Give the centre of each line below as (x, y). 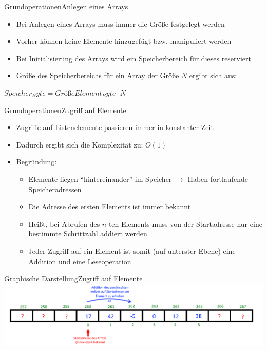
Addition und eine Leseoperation (80, 261)
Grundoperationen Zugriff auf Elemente (65, 110)
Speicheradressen (55, 189)
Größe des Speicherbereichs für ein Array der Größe (98, 75)
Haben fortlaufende (218, 179)
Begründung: (36, 162)
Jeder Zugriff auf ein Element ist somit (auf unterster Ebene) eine (132, 251)
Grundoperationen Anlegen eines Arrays (66, 6)
